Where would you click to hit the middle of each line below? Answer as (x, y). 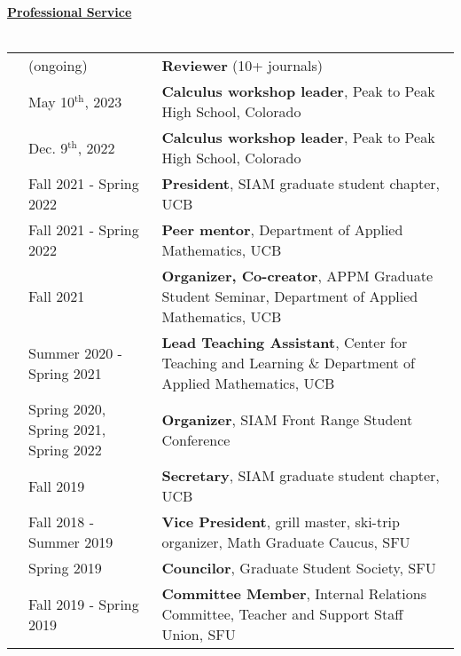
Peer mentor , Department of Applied (282, 230)
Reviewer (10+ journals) (242, 66)
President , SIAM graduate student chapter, (301, 184)
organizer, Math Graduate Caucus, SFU (286, 542)
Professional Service (70, 12)
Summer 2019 (71, 542)
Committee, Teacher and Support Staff (282, 614)
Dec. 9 (48, 147)
